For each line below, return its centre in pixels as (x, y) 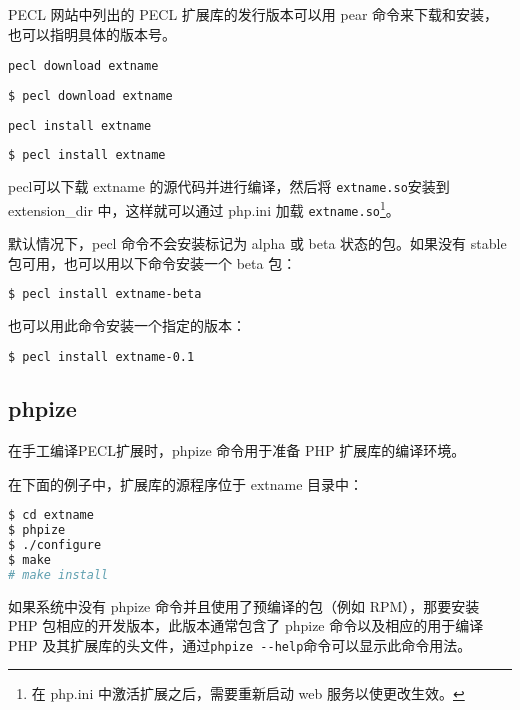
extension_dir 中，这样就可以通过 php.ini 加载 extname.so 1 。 (204, 208)
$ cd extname (51, 515)
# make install (58, 574)
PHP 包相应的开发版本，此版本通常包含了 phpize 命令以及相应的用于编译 (246, 625)
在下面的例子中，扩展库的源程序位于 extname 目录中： (186, 483)
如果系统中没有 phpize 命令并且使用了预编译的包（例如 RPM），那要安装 (244, 605)
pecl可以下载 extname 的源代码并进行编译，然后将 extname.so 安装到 (229, 186)
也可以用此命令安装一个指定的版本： (127, 325)
